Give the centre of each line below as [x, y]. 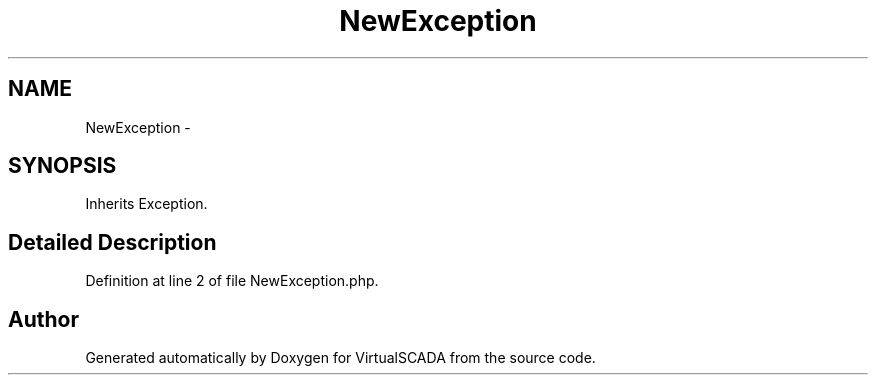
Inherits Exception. [146, 204]
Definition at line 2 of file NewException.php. [232, 281]
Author [43, 319]
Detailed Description [112, 242]
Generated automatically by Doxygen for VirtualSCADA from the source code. [340, 358]
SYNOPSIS [62, 166]
